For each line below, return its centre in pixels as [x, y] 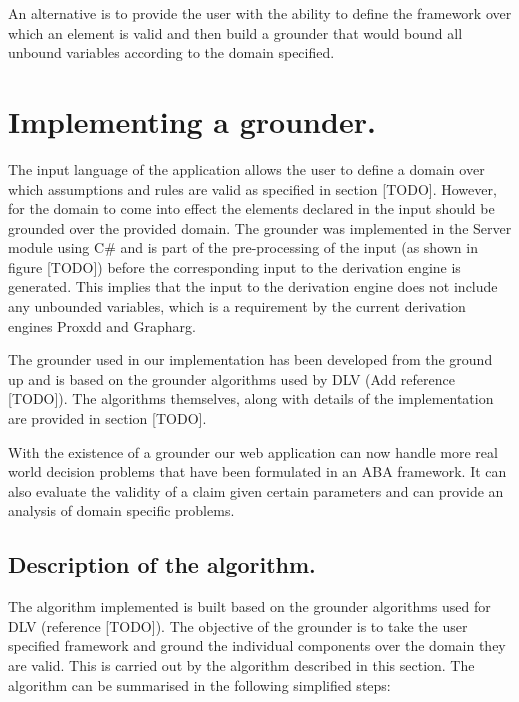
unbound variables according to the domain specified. [171, 52]
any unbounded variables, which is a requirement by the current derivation [237, 306]
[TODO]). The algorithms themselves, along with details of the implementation [251, 398]
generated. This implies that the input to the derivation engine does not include [253, 286]
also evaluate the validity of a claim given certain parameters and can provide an [256, 490]
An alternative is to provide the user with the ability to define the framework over [260, 13]
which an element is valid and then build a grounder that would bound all [235, 32]
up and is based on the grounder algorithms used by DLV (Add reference [231, 378]
